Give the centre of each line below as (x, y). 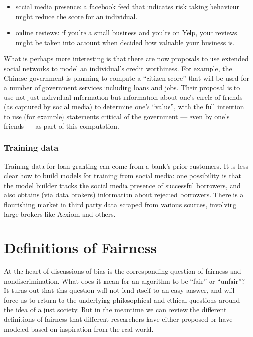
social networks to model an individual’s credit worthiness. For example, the (118, 68)
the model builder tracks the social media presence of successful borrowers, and (122, 185)
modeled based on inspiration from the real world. (79, 328)
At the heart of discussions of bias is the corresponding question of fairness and (123, 271)
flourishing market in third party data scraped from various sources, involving (120, 204)
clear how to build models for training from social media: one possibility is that (123, 175)
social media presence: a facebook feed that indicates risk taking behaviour (127, 6)
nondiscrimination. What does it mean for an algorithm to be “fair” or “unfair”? (125, 280)
